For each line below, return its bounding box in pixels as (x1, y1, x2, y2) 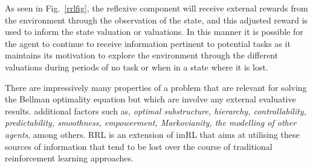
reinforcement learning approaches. (5, 152, 134, 164)
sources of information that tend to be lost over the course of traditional (5, 140, 273, 152)
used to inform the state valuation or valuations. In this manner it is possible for (5, 25, 303, 38)
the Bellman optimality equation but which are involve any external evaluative (5, 93, 296, 105)
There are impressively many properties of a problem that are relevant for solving (5, 81, 307, 93)
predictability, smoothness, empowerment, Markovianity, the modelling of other (5, 116, 297, 129)
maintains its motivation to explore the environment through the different (5, 49, 279, 61)
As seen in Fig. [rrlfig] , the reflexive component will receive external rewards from (5, 2, 308, 14)
